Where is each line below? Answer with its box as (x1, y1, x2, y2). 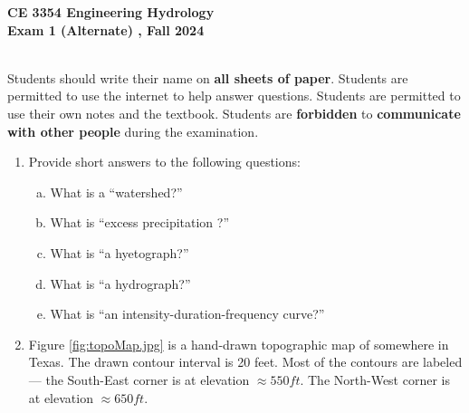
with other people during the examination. (7, 121, 259, 140)
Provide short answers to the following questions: (28, 152, 301, 171)
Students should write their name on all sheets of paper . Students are (7, 68, 408, 87)
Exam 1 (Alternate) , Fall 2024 (7, 20, 205, 39)
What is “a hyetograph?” (50, 243, 189, 262)
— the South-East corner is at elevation (28, 370, 250, 389)
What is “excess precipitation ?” (50, 213, 230, 232)
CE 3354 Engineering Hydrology (7, 3, 215, 21)
